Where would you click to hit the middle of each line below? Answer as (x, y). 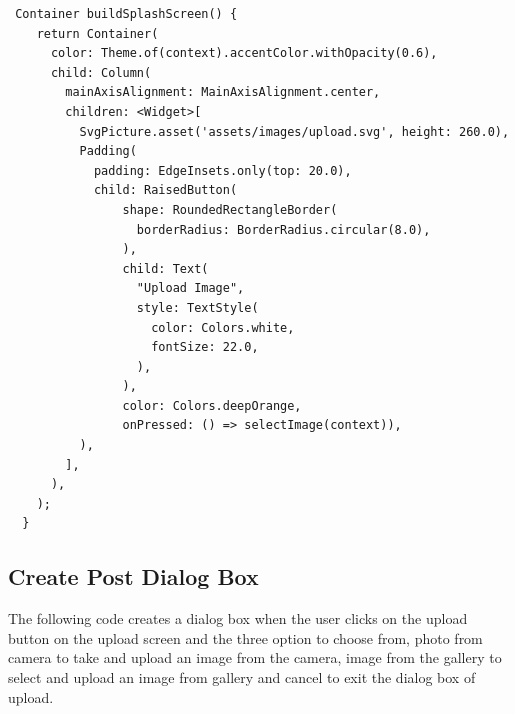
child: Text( (165, 268)
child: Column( (101, 72)
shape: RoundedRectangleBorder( (230, 209)
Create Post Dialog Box (133, 576)
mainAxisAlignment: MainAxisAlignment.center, (223, 92)
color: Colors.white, (223, 327)
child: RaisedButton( (165, 190)
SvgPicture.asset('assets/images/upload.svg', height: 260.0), (294, 131)
